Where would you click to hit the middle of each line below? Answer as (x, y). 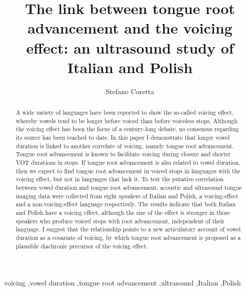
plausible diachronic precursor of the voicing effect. (82, 246)
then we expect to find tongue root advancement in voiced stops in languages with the (128, 171)
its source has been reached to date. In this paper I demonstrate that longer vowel (123, 137)
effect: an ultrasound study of (130, 47)
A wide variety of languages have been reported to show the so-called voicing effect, (124, 112)
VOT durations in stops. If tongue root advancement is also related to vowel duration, (128, 163)
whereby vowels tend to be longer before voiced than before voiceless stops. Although (126, 120)
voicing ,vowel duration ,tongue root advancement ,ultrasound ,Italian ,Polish (122, 283)
